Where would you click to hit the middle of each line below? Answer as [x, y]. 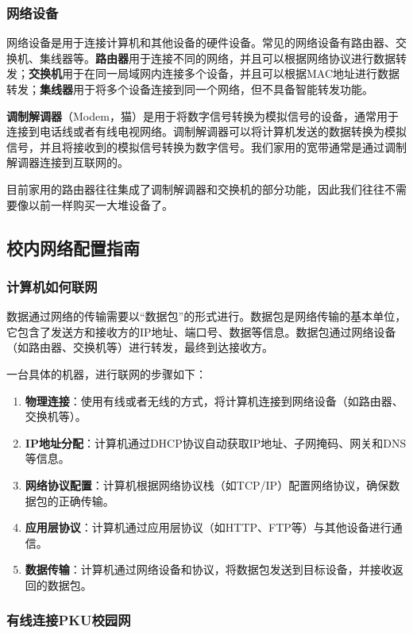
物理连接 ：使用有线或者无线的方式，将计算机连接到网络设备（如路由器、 [214, 400]
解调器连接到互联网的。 [68, 162]
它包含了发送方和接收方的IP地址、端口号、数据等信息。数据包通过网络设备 [201, 331]
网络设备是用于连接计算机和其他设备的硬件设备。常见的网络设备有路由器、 [201, 42]
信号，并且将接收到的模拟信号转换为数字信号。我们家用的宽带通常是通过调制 [206, 146]
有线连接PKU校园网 [69, 620]
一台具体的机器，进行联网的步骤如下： [106, 373]
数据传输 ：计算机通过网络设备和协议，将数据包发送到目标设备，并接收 [208, 569]
